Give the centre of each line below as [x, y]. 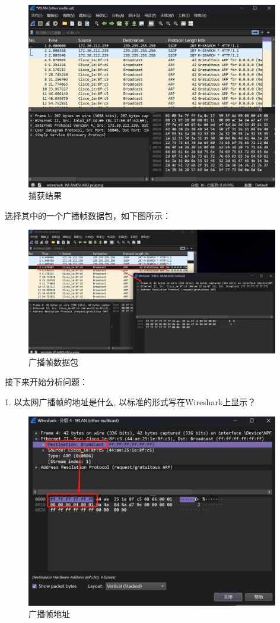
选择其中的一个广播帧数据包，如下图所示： [88, 215]
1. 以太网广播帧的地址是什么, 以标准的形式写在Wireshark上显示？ [131, 401]
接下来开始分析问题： [46, 382]
